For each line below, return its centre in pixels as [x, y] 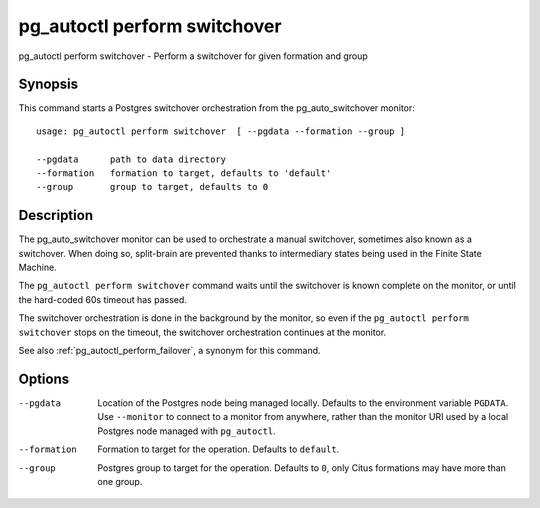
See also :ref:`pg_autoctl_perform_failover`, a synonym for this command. [169, 351]
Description [56, 215]
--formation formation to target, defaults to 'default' [184, 173]
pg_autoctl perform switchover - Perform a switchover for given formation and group [193, 56]
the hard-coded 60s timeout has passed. [102, 299]
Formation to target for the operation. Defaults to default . [218, 449]
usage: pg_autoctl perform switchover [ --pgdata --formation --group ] [221, 131]
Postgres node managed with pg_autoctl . [187, 431]
